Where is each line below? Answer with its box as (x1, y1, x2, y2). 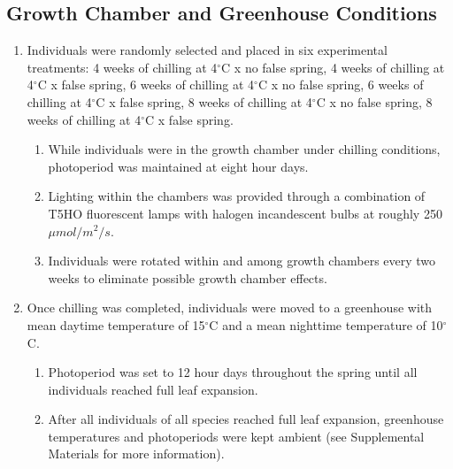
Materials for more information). (48, 444, 225, 463)
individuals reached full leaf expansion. (48, 380, 258, 398)
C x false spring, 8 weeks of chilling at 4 (96, 92, 312, 111)
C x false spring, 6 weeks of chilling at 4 (37, 75, 255, 94)
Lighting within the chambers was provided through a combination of (48, 187, 426, 205)
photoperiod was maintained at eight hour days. (48, 157, 309, 175)
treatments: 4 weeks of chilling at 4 (27, 58, 218, 76)
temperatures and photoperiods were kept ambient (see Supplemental (48, 427, 425, 445)
